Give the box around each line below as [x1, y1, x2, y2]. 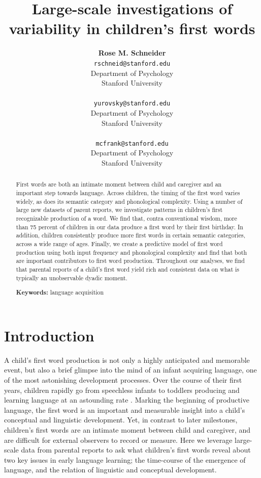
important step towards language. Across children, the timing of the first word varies [16, 189, 240, 197]
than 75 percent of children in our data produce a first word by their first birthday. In [16, 222, 243, 231]
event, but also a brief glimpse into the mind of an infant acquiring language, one [4, 364, 257, 375]
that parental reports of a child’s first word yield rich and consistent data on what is [16, 264, 240, 273]
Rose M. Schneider [98, 47, 166, 58]
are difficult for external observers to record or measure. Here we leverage [4, 434, 233, 445]
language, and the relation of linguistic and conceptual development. [4, 464, 217, 475]
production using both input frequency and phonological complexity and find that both [16, 248, 247, 256]
